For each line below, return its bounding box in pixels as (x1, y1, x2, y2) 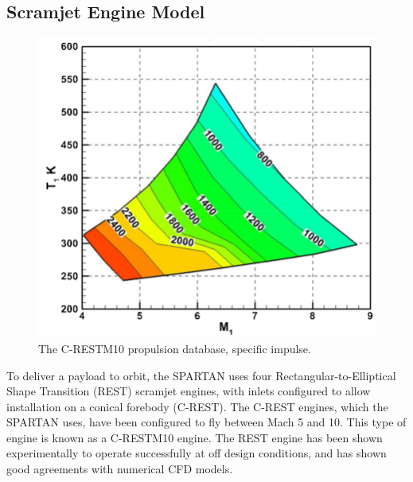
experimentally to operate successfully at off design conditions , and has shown (6, 445, 387, 461)
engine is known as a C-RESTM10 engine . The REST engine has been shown (6, 429, 383, 445)
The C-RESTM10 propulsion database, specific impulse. (38, 340, 311, 356)
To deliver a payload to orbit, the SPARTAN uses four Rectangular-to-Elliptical (6, 367, 396, 383)
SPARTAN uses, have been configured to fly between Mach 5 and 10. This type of (6, 414, 407, 430)
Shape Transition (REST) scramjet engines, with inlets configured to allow (6, 383, 371, 399)
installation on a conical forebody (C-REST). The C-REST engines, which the (6, 398, 388, 414)
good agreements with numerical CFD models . (6, 461, 233, 477)
